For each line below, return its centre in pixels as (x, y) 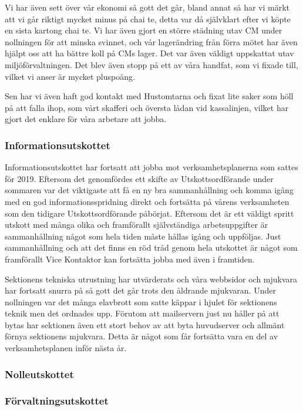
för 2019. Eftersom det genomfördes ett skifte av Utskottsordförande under (139, 178)
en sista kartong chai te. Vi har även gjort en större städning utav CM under (144, 30)
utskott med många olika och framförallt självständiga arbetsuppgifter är (137, 225)
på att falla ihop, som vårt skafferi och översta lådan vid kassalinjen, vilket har (147, 107)
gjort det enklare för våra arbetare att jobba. (86, 119)
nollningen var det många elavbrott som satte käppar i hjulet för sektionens (141, 301)
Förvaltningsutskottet (57, 401)
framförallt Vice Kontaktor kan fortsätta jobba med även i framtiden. (130, 259)
